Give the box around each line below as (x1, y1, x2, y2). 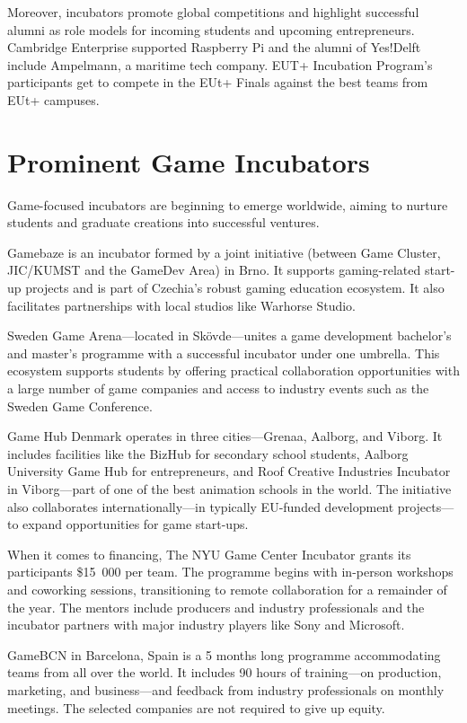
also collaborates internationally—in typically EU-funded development (7, 497, 394, 516)
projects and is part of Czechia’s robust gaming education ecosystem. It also (25, 278, 445, 297)
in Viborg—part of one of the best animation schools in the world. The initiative (7, 480, 452, 498)
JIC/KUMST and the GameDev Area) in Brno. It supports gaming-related (7, 260, 421, 279)
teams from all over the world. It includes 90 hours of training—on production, (7, 663, 442, 682)
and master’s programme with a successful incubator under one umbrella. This (7, 343, 440, 362)
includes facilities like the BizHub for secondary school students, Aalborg (7, 444, 409, 463)
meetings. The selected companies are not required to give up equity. (7, 698, 385, 717)
